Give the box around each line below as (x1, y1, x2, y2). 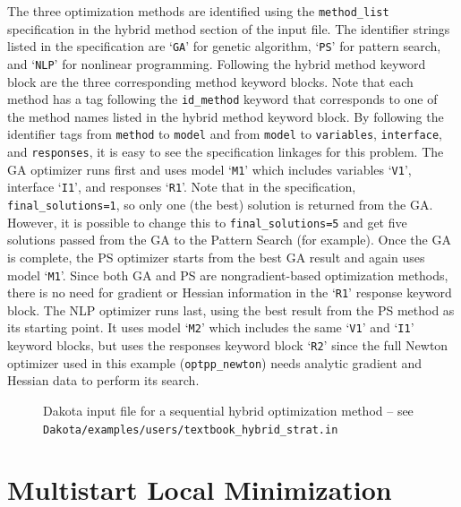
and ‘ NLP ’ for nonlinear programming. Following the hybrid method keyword (7, 54, 426, 73)
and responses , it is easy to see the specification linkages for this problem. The (7, 142, 444, 161)
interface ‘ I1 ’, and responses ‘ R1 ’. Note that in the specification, (7, 177, 356, 196)
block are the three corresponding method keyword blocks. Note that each (7, 72, 414, 90)
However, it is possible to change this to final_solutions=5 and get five (7, 212, 407, 231)
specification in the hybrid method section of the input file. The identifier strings (7, 19, 450, 38)
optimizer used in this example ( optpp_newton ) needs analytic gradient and (7, 353, 423, 372)
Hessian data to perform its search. (7, 371, 200, 390)
